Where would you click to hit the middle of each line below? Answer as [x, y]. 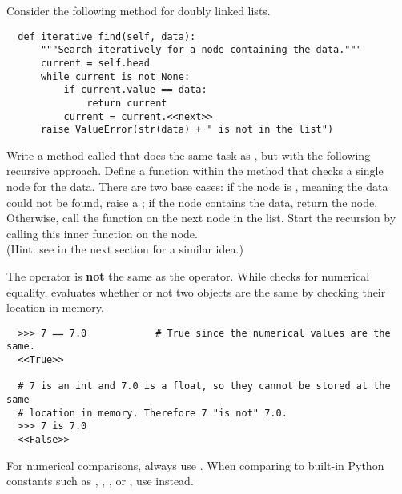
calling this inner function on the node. [102, 233]
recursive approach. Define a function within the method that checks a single [195, 171]
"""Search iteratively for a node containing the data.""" [201, 50]
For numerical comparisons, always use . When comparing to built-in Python [195, 465]
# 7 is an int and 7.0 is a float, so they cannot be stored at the [204, 386]
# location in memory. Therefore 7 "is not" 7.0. [153, 413]
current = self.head [95, 63]
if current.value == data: [135, 90]
